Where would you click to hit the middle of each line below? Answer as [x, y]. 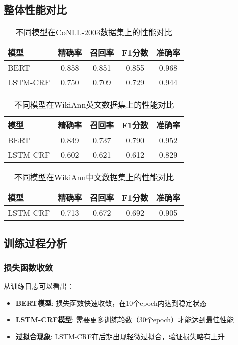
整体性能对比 [35, 9]
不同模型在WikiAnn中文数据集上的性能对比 [94, 177]
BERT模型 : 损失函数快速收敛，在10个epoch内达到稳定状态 [111, 303]
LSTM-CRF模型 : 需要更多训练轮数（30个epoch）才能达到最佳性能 [125, 320]
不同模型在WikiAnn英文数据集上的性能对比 [94, 105]
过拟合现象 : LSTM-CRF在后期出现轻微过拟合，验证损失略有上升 [120, 336]
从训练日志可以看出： [39, 286]
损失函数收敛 [29, 267]
